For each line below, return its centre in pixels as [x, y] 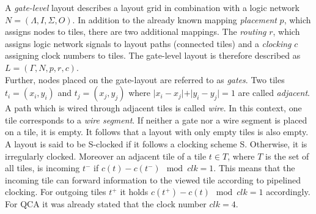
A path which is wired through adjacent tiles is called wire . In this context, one [153, 108]
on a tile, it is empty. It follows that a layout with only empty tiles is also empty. [157, 132]
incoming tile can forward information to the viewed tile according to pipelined [153, 179]
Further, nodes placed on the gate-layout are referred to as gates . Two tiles [145, 79]
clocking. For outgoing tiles [56, 192]
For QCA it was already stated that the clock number [106, 204]
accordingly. [288, 192]
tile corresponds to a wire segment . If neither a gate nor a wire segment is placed [156, 120]
